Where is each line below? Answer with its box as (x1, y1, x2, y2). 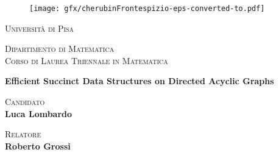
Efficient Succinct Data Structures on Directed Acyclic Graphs (5, 74, 274, 87)
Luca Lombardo (5, 107, 72, 120)
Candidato (5, 95, 45, 108)
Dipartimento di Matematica (5, 42, 115, 55)
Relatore (5, 128, 41, 140)
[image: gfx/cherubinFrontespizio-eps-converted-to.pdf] (29, 4, 265, 13)
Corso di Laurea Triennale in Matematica (5, 54, 168, 67)
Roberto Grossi (5, 139, 71, 152)
